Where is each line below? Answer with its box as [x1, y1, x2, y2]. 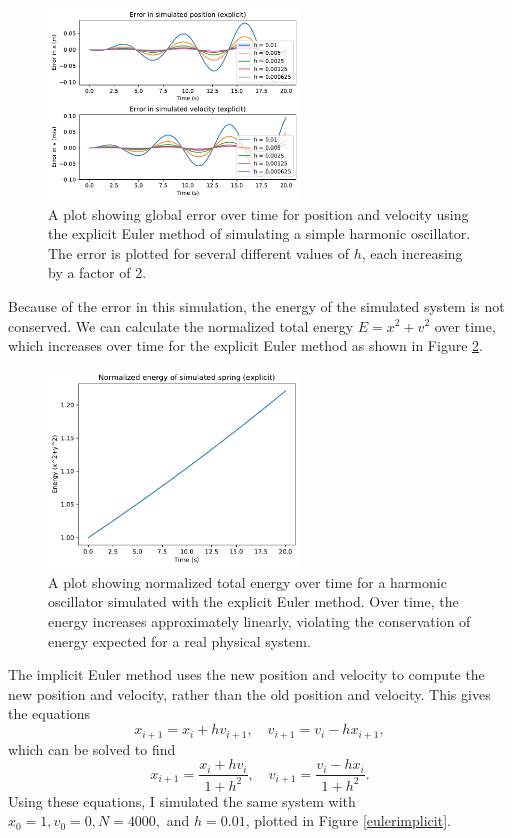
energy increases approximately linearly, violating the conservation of [48, 611, 471, 632]
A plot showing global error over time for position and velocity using [48, 203, 469, 224]
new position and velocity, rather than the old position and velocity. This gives [8, 683, 491, 704]
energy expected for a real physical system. [48, 630, 311, 651]
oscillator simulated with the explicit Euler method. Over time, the [48, 591, 459, 612]
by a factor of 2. [48, 262, 147, 283]
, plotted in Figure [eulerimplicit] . [245, 810, 451, 831]
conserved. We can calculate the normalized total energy [8, 315, 354, 336]
